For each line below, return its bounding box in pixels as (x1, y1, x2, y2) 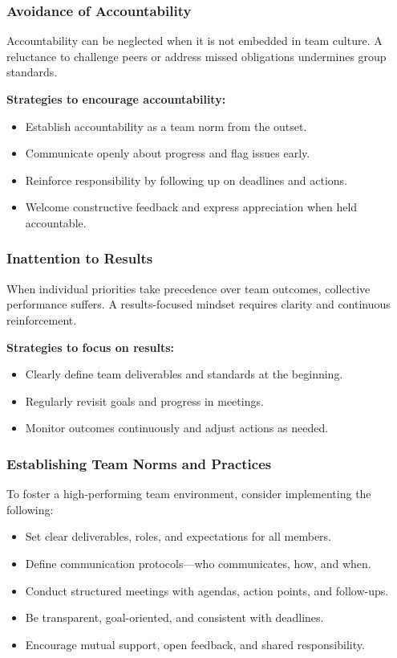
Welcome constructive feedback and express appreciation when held (25, 198, 358, 215)
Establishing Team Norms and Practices (6, 453, 272, 473)
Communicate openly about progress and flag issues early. (25, 145, 310, 161)
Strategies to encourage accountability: (6, 91, 226, 107)
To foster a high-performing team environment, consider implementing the (6, 485, 371, 502)
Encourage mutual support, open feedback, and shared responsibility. (25, 636, 365, 652)
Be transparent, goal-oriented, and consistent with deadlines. (25, 609, 324, 626)
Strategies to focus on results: (6, 338, 175, 355)
